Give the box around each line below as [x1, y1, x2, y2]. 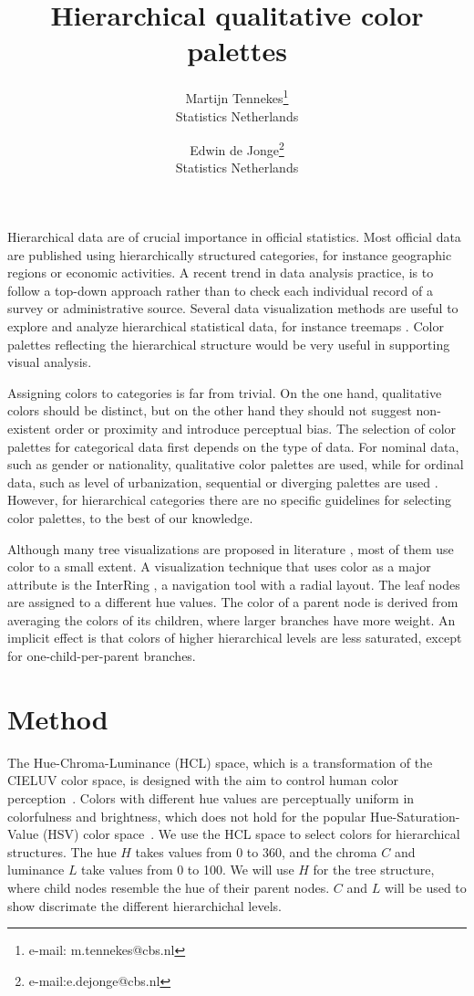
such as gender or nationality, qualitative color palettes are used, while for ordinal [7, 455, 464, 474]
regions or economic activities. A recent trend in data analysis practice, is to [7, 263, 434, 282]
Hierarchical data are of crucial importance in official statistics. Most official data [7, 227, 461, 246]
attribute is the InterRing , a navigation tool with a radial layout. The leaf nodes [7, 574, 460, 593]
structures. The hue [7, 842, 117, 861]
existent [7, 418, 51, 437]
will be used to [384, 877, 467, 896]
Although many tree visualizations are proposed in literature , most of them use [7, 539, 454, 558]
